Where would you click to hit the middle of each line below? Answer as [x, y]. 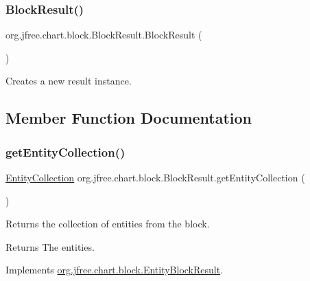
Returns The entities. [50, 246]
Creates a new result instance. [69, 81]
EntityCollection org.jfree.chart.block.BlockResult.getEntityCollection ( [155, 177]
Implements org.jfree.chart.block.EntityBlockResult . [115, 270]
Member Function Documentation [129, 118]
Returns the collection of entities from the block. [108, 224]
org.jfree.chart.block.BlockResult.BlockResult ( [104, 35]
